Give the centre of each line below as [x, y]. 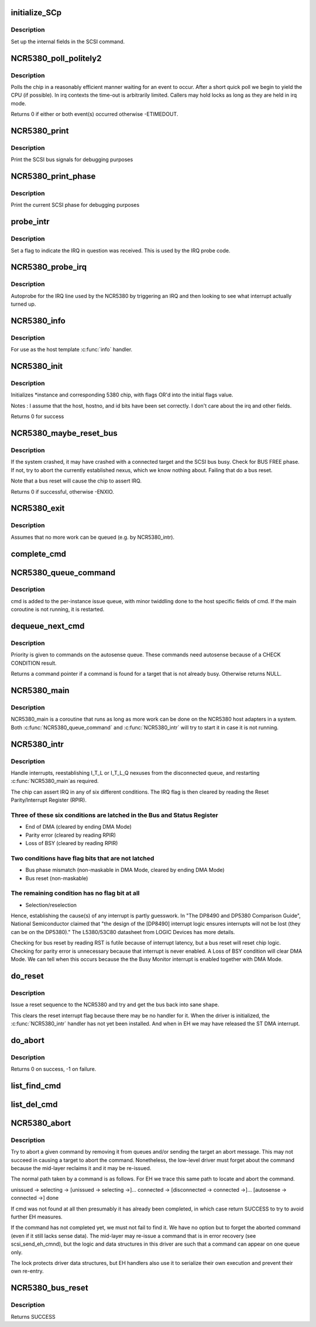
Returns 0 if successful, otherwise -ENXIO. [62, 491]
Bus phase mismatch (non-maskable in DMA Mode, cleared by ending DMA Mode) [125, 870]
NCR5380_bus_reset [49, 1288]
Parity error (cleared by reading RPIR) [71, 835]
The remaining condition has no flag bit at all [75, 893]
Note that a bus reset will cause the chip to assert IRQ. [76, 481]
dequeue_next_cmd [48, 626]
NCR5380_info [38, 321]
